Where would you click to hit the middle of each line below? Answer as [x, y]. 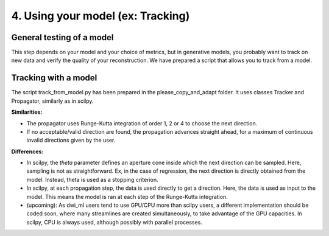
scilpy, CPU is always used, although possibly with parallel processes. [114, 222]
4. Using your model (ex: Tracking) [101, 16]
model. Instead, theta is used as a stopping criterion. [92, 179]
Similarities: [27, 112]
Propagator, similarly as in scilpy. [52, 101]
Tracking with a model [54, 78]
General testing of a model [62, 37]
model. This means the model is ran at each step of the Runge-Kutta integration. [127, 196]
